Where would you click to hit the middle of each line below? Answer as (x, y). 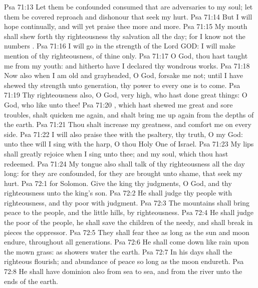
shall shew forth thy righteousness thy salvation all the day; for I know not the (125, 36)
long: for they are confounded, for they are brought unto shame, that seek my (123, 173)
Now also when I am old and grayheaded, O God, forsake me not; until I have (124, 75)
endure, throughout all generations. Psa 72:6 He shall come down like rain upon (126, 242)
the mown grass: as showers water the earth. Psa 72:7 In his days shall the (118, 251)
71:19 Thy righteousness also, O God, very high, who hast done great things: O (126, 95)
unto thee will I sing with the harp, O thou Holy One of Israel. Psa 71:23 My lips (129, 144)
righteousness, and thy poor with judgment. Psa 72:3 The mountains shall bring (127, 202)
